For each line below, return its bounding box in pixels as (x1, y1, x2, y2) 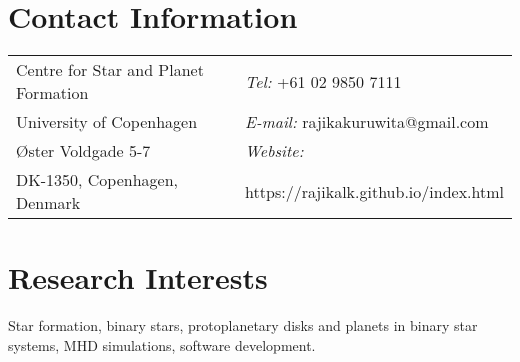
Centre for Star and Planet (16, 58, 204, 82)
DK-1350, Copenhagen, (16, 168, 179, 192)
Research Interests (8, 257, 268, 298)
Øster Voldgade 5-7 (16, 139, 151, 163)
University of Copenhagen (16, 110, 198, 134)
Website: (245, 139, 304, 163)
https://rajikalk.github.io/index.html (245, 179, 504, 203)
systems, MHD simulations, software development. (8, 334, 316, 355)
